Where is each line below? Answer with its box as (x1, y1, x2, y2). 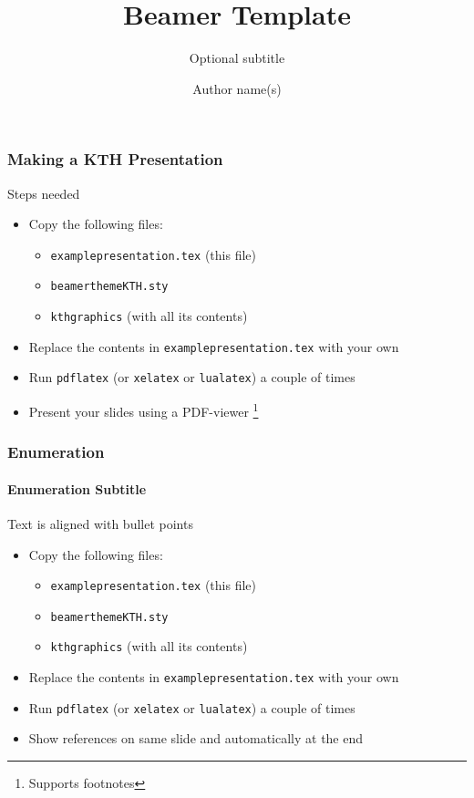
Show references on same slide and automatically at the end (28, 729, 364, 748)
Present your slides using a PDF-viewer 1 (28, 399, 259, 420)
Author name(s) (192, 78, 282, 98)
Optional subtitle (189, 48, 285, 67)
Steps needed (7, 183, 80, 202)
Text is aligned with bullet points (7, 513, 193, 533)
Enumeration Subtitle (7, 479, 147, 498)
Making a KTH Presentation (7, 148, 223, 171)
